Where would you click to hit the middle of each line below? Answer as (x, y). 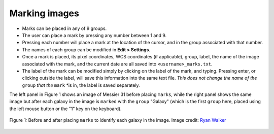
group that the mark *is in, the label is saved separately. (81, 85)
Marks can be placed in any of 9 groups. (64, 28)
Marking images (44, 13)
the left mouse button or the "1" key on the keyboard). (65, 109)
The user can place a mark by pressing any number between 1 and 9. (94, 35)
